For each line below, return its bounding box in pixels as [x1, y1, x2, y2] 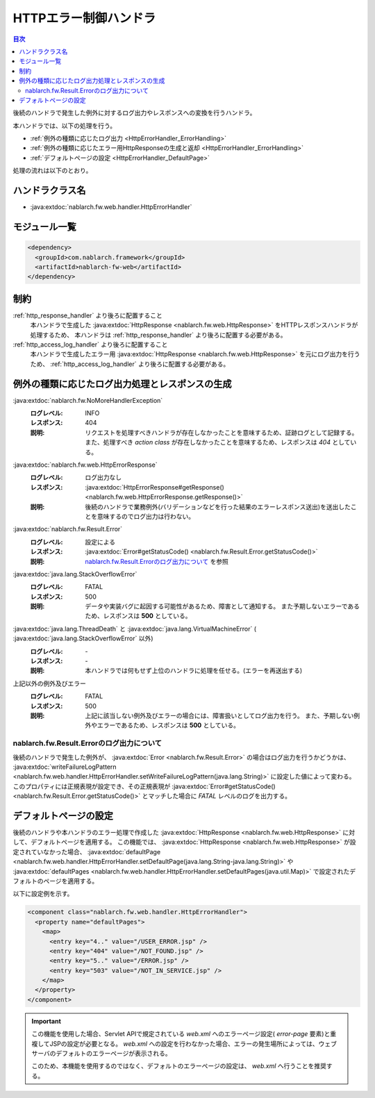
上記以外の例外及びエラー [12, 679, 86, 688]
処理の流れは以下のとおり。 [12, 167, 92, 175]
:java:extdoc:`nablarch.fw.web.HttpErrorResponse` [12, 460, 158, 469]
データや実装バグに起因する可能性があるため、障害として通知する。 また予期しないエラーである [85, 602, 360, 610]
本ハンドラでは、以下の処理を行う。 [12, 122, 117, 130]
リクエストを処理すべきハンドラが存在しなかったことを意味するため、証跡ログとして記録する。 [85, 428, 358, 437]
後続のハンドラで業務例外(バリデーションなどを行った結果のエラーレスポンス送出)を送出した [85, 502, 351, 510]
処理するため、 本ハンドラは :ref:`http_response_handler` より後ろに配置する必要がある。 [30, 331, 287, 339]
